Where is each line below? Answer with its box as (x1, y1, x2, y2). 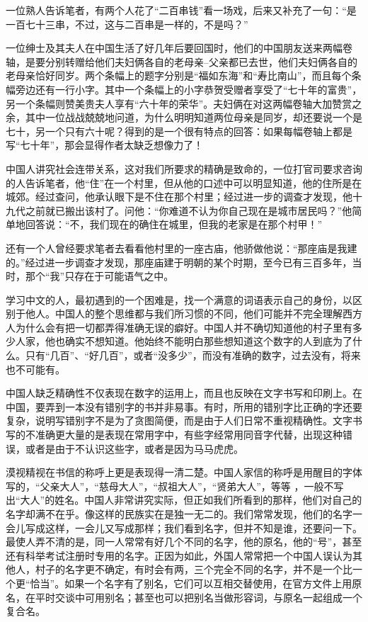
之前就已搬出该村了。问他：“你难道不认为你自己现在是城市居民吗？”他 (25, 203, 352, 217)
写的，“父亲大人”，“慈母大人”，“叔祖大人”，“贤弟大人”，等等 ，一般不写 (6, 478, 344, 493)
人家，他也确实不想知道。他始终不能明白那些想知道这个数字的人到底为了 (15, 334, 352, 349)
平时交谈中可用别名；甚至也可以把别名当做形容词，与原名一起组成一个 (35, 589, 362, 604)
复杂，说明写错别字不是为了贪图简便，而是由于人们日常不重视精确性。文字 (6, 413, 352, 428)
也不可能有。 (6, 361, 65, 376)
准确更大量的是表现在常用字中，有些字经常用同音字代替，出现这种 (35, 427, 343, 442)
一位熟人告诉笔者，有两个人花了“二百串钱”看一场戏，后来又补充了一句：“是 (6, 3, 357, 17)
